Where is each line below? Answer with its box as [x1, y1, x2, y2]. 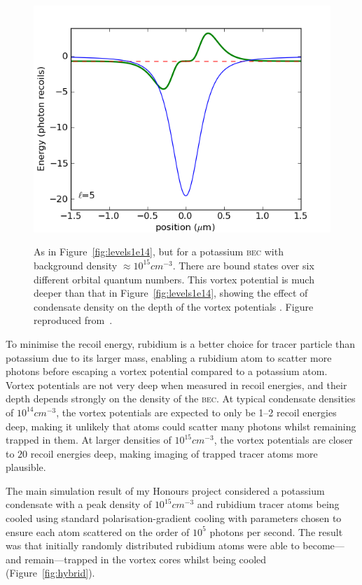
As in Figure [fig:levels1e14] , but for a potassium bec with [34, 244, 284, 259]
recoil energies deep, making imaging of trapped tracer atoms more [30, 446, 318, 460]
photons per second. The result [209, 524, 343, 539]
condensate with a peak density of [6, 497, 152, 512]
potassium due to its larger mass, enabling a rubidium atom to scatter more [6, 350, 332, 365]
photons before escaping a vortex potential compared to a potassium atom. [6, 364, 328, 379]
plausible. [6, 460, 46, 474]
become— [302, 538, 344, 553]
